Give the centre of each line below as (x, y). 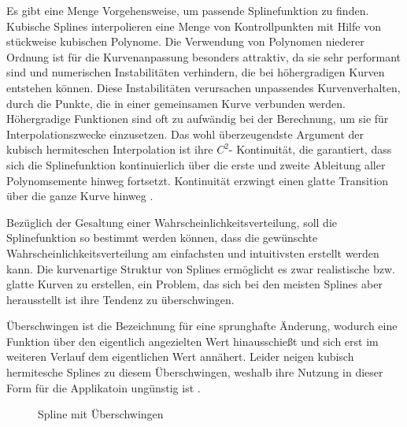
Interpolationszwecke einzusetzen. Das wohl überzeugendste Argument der (185, 134)
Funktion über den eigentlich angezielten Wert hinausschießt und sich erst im (192, 341)
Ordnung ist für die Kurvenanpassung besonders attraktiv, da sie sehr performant (204, 56)
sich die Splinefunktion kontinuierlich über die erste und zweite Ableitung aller (196, 164)
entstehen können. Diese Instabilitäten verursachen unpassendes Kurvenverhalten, (203, 87)
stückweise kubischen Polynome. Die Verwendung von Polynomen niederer (185, 41)
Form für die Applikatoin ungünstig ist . (104, 387)
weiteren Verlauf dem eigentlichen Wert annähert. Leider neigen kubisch (180, 356)
